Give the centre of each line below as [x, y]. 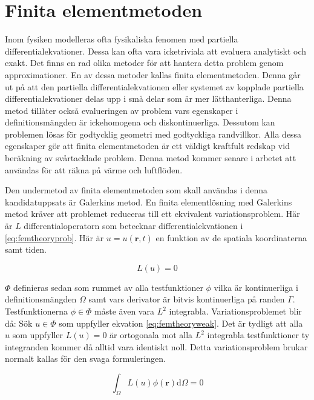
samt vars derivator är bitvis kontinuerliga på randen [187, 299]
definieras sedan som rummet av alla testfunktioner [108, 287]
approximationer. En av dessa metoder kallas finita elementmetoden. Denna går [153, 74]
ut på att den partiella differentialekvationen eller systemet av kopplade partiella [154, 86]
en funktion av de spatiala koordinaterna [231, 237]
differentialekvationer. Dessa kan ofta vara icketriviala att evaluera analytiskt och [156, 51]
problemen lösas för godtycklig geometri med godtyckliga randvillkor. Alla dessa [153, 134]
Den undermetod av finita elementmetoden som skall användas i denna [136, 190]
